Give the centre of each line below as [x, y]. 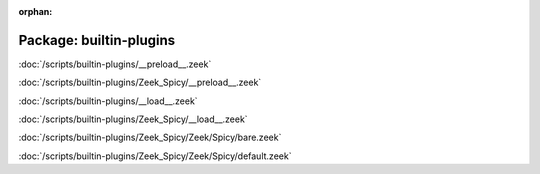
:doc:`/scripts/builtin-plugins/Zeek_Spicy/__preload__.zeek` [140, 82]
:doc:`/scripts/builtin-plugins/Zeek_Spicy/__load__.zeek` [133, 119]
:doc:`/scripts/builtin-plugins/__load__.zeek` [108, 101]
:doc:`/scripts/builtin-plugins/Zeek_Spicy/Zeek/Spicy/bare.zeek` [150, 137]
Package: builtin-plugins [97, 40]
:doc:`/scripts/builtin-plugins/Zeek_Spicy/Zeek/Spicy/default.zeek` [155, 156]
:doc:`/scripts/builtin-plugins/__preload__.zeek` [115, 64]
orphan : [35, 11]
